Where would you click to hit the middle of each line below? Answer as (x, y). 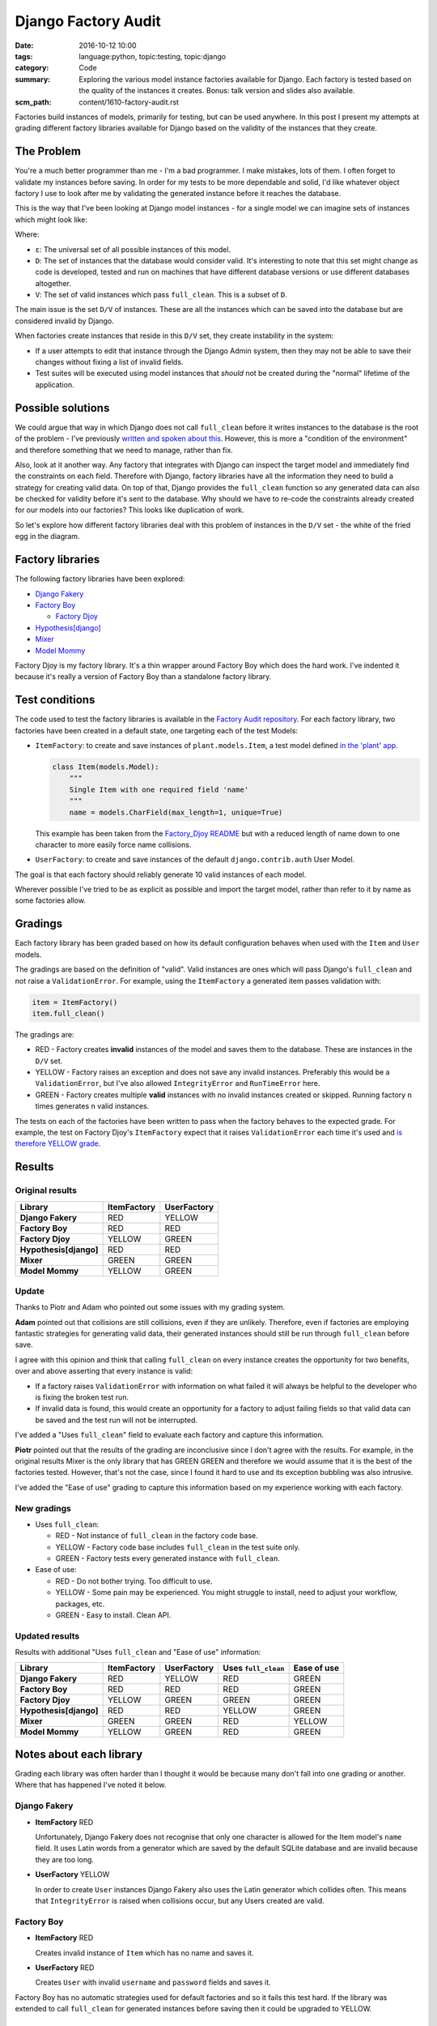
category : (32, 68)
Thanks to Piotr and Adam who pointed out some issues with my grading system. (150, 1307)
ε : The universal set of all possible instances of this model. (133, 249)
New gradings (43, 1508)
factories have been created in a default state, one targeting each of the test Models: (157, 730)
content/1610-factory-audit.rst (129, 102)
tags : (24, 56)
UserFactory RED (65, 1967)
